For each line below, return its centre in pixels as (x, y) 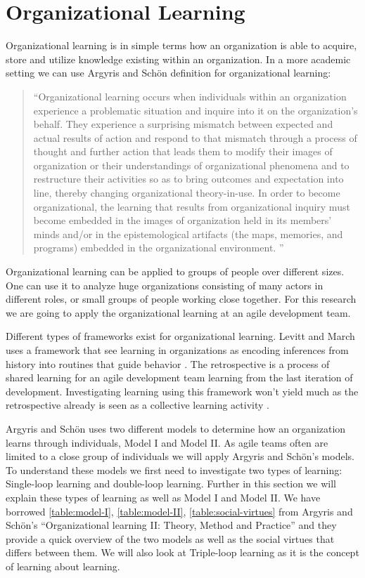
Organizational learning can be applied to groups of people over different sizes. (175, 271)
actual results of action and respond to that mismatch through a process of (195, 137)
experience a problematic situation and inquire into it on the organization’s (196, 110)
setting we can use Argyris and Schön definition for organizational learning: (168, 73)
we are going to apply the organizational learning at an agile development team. (178, 312)
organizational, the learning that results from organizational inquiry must (192, 206)
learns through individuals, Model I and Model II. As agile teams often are (167, 442)
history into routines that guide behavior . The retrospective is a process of (168, 363)
